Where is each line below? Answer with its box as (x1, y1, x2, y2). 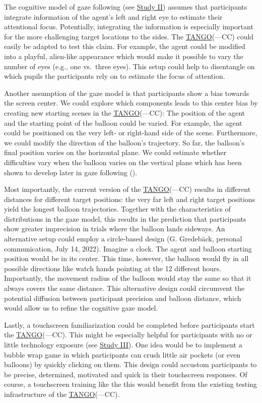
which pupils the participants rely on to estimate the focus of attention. (4, 71, 225, 81)
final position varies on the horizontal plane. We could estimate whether (4, 147, 226, 158)
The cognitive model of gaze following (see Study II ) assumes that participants (4, 2, 247, 12)
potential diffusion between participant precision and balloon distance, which (4, 292, 241, 303)
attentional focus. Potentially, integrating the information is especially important (4, 21, 253, 32)
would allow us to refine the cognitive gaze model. (4, 303, 158, 313)
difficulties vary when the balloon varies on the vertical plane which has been (4, 157, 242, 167)
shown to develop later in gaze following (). (4, 167, 138, 177)
